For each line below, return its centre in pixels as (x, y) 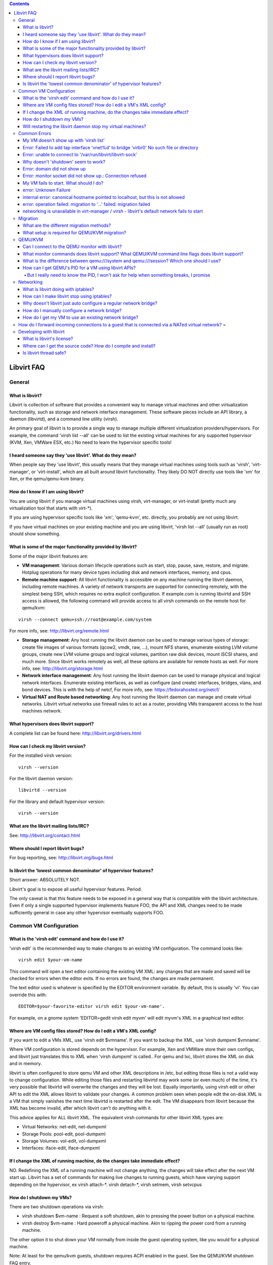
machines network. (42, 711)
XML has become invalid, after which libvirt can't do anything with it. (81, 1108)
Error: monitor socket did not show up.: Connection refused (85, 176)
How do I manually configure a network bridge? (72, 310)
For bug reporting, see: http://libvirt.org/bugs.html (61, 857)
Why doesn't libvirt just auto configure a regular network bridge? (90, 303)
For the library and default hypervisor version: (57, 802)
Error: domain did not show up (54, 168)
